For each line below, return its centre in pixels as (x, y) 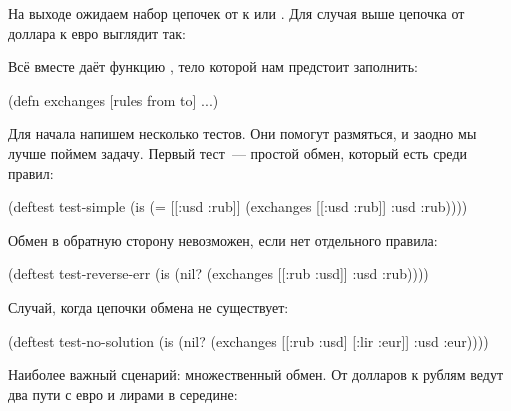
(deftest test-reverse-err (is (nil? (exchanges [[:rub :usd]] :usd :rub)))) (218, 273)
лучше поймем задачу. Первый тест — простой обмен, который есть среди (237, 152)
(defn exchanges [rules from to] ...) (113, 99)
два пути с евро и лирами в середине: (123, 393)
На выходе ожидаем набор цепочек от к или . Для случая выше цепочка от (236, 13)
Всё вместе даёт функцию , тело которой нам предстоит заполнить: (213, 66)
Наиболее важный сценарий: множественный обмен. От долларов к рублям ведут (256, 374)
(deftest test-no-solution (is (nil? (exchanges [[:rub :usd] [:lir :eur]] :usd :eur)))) (248, 340)
